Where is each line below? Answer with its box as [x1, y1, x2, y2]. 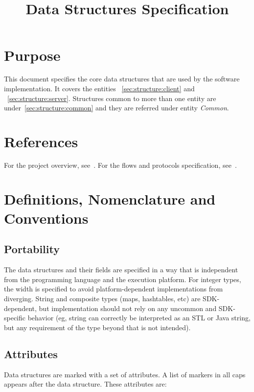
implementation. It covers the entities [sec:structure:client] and [4, 83, 195, 93]
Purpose [4, 45, 61, 65]
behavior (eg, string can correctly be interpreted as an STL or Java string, [27, 313, 251, 323]
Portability [4, 241, 60, 257]
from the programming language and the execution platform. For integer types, [4, 274, 241, 284]
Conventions [4, 208, 89, 228]
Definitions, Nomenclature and [4, 188, 216, 209]
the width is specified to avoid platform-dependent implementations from [4, 284, 223, 294]
